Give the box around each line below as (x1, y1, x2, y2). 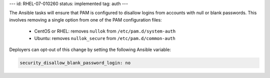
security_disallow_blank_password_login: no (19, 60, 131, 65)
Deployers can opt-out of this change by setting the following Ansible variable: (9, 46, 171, 52)
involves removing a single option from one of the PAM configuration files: (9, 16, 162, 22)
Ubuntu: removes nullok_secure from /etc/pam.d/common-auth (34, 35, 175, 41)
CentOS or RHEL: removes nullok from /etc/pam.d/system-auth (34, 28, 176, 34)
